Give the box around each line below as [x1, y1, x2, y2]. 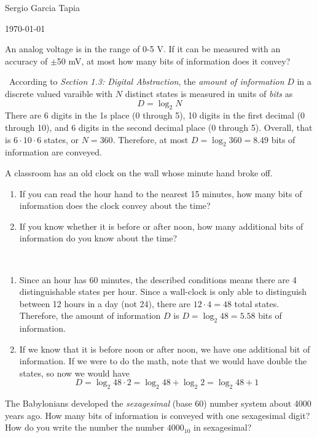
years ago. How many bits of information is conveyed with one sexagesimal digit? [5, 409, 310, 421]
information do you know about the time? [19, 232, 178, 244]
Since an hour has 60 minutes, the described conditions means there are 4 [19, 273, 297, 286]
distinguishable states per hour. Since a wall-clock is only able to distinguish [19, 285, 307, 298]
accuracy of [5, 54, 48, 67]
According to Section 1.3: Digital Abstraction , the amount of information [9, 75, 284, 88]
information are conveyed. [5, 146, 102, 158]
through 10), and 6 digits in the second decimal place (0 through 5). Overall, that [5, 120, 313, 133]
